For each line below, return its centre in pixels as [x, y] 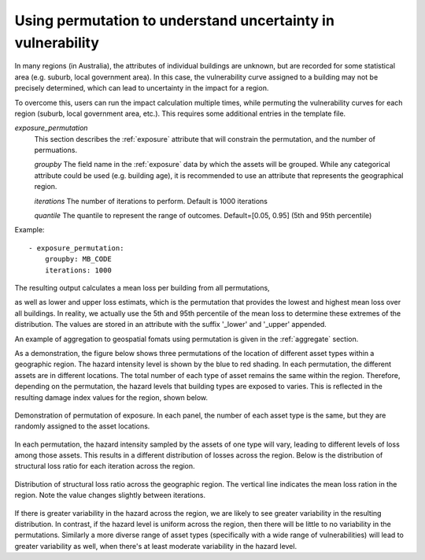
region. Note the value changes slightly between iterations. [110, 495]
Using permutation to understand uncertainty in [174, 20]
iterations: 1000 [78, 270]
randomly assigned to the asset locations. [82, 426]
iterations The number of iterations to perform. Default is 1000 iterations [151, 201]
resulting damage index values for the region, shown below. [111, 397]
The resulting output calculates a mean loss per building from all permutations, [142, 287]
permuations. [56, 150]
